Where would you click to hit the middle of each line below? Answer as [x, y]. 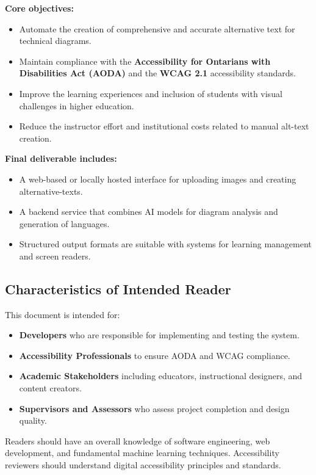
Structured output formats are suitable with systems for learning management [165, 244]
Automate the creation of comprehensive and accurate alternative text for [157, 28]
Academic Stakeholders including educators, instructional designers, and [161, 376]
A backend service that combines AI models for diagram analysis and [149, 212]
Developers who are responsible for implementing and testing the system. [159, 335]
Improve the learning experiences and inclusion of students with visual [151, 93]
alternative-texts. [51, 191]
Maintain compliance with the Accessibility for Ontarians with [145, 61]
